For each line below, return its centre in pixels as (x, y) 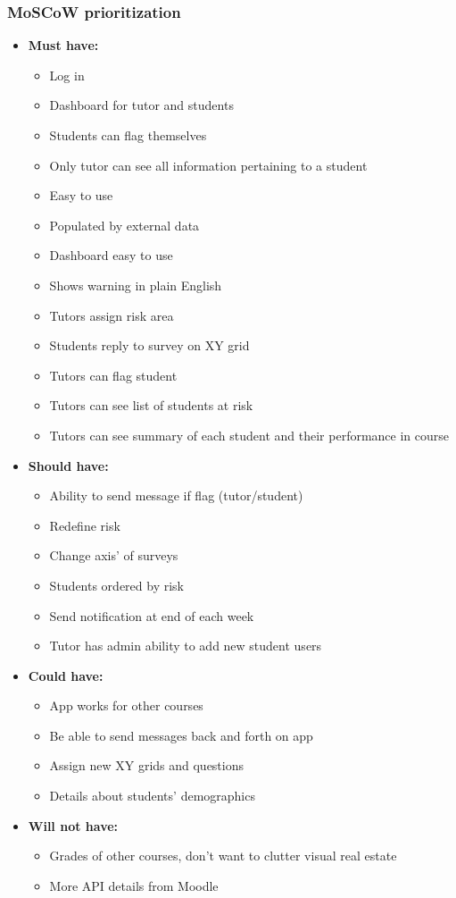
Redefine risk (85, 525)
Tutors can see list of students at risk (151, 405)
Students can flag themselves (128, 135)
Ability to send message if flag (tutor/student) (176, 495)
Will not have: (73, 825)
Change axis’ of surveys (114, 555)
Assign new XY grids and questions (147, 765)
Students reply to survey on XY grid (149, 345)
